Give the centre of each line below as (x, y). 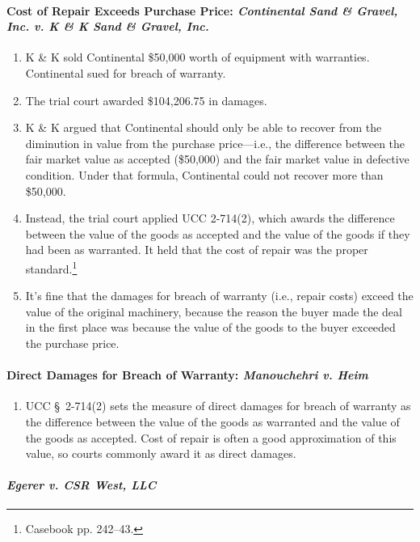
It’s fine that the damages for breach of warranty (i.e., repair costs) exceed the (219, 296)
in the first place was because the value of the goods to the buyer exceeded (210, 327)
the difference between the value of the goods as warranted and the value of (212, 421)
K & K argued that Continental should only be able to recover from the (204, 127)
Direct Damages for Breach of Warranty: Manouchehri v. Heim (187, 375)
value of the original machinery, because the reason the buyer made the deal (214, 311)
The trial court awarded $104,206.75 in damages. (146, 100)
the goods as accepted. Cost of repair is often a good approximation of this (211, 437)
